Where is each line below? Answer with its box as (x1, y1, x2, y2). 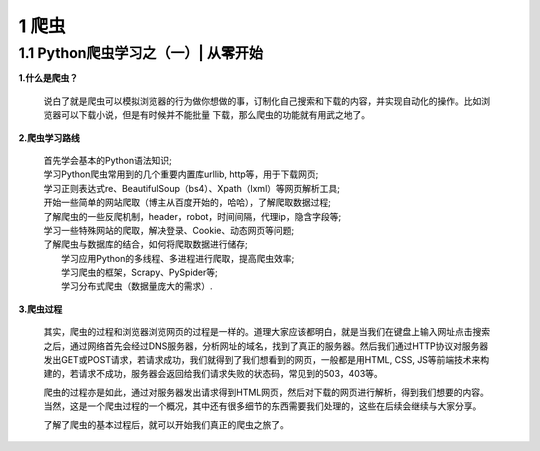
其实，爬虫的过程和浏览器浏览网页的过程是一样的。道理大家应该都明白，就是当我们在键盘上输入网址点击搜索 (43, 326, 490, 338)
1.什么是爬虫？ (18, 72, 79, 84)
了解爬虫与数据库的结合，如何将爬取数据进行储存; (43, 238, 249, 250)
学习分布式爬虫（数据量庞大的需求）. (61, 280, 214, 292)
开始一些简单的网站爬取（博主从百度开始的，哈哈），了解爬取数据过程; (43, 196, 332, 209)
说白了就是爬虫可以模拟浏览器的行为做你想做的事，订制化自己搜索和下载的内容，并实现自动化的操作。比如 (43, 95, 482, 107)
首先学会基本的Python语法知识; (43, 154, 172, 166)
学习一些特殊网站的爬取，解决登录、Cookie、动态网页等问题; (43, 224, 295, 236)
